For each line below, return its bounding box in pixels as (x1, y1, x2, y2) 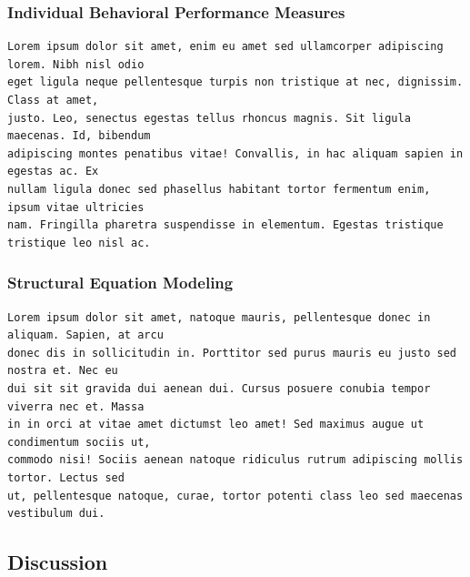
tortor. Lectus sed (7, 471, 125, 484)
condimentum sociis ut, (7, 435, 151, 449)
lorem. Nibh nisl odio (7, 57, 145, 71)
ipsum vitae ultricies (7, 200, 145, 214)
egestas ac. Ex (7, 165, 99, 178)
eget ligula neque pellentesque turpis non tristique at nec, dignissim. (7, 76, 464, 89)
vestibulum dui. (7, 507, 105, 521)
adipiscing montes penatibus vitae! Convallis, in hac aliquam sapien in (7, 147, 464, 160)
